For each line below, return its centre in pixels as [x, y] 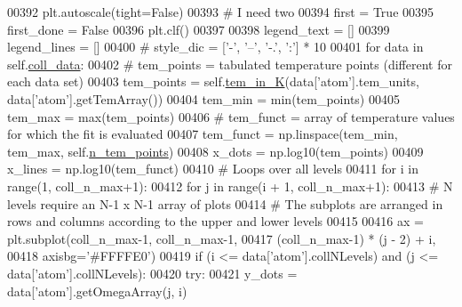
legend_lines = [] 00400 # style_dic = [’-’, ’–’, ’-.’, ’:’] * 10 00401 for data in [215, 47]
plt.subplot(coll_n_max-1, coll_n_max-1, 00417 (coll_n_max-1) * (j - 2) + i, [222, 238]
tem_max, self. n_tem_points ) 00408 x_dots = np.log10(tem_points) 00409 [215, 151]
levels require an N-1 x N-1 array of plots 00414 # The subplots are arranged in [225, 203]
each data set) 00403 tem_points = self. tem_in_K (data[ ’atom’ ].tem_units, [213, 81]
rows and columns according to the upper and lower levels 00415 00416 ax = [215, 221]
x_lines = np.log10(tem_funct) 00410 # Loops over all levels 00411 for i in [213, 169]
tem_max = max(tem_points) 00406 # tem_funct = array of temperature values [231, 116]
